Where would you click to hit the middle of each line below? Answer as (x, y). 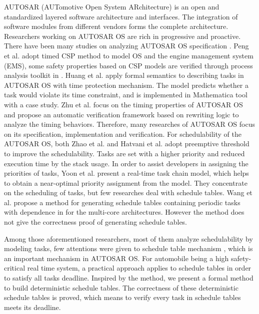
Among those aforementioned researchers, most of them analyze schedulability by (128, 238)
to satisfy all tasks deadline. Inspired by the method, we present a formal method (129, 278)
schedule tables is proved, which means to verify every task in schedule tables (122, 297)
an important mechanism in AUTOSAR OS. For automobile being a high (116, 258)
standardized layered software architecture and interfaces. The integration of (121, 16)
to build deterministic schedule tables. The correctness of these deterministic (121, 287)
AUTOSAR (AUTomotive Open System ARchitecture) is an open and (112, 6)
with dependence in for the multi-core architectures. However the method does (124, 212)
